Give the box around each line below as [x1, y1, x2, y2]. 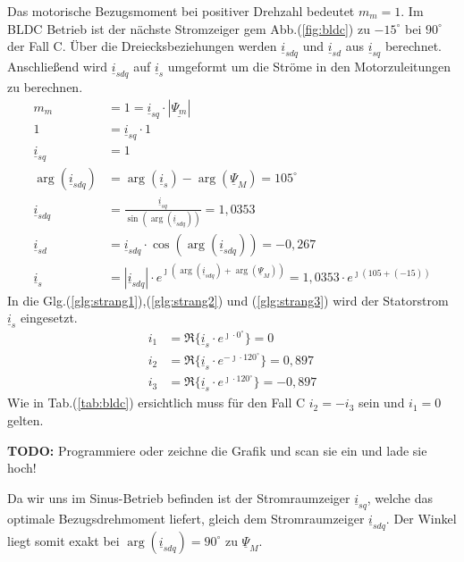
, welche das [367, 488, 433, 507]
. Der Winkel [385, 508, 457, 527]
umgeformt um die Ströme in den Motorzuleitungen [167, 57, 451, 76]
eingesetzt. [20, 308, 78, 327]
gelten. [7, 410, 44, 429]
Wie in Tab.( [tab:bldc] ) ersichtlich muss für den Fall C [7, 393, 306, 412]
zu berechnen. [7, 78, 83, 96]
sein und [359, 393, 405, 412]
